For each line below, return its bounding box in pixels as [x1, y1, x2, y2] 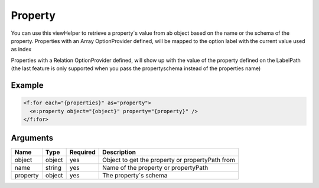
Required [69, 148, 96, 156]
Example [11, 80, 44, 90]
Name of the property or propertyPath [102, 164, 209, 172]
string [45, 164, 62, 172]
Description [102, 148, 136, 156]
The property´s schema [102, 171, 168, 180]
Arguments [11, 133, 54, 143]
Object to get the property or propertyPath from [102, 156, 236, 164]
